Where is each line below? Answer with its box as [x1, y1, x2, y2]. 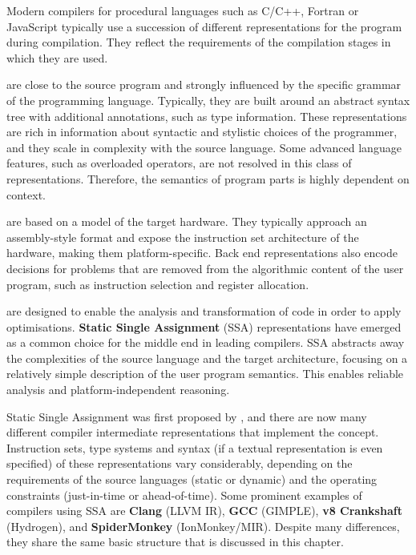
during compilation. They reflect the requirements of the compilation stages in [6, 34, 391, 50]
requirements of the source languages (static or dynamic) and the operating [6, 471, 378, 488]
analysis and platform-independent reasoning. [6, 381, 230, 398]
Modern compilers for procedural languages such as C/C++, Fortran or [6, 2, 359, 18]
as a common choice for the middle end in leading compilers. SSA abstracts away [6, 334, 405, 351]
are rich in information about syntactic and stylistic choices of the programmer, [6, 123, 398, 140]
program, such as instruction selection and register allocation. [6, 275, 309, 292]
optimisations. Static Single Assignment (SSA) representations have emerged [6, 318, 402, 335]
